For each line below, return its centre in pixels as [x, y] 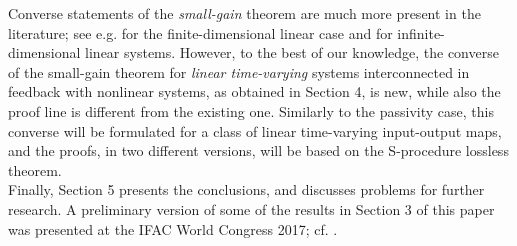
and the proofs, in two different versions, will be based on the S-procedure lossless [258, 150]
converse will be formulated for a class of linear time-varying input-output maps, [255, 130]
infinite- [421, 32]
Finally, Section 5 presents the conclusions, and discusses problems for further [246, 189]
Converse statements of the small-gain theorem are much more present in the [244, 13]
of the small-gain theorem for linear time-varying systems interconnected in [239, 71]
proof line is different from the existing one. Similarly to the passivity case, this [251, 110]
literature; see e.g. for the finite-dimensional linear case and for [200, 32]
